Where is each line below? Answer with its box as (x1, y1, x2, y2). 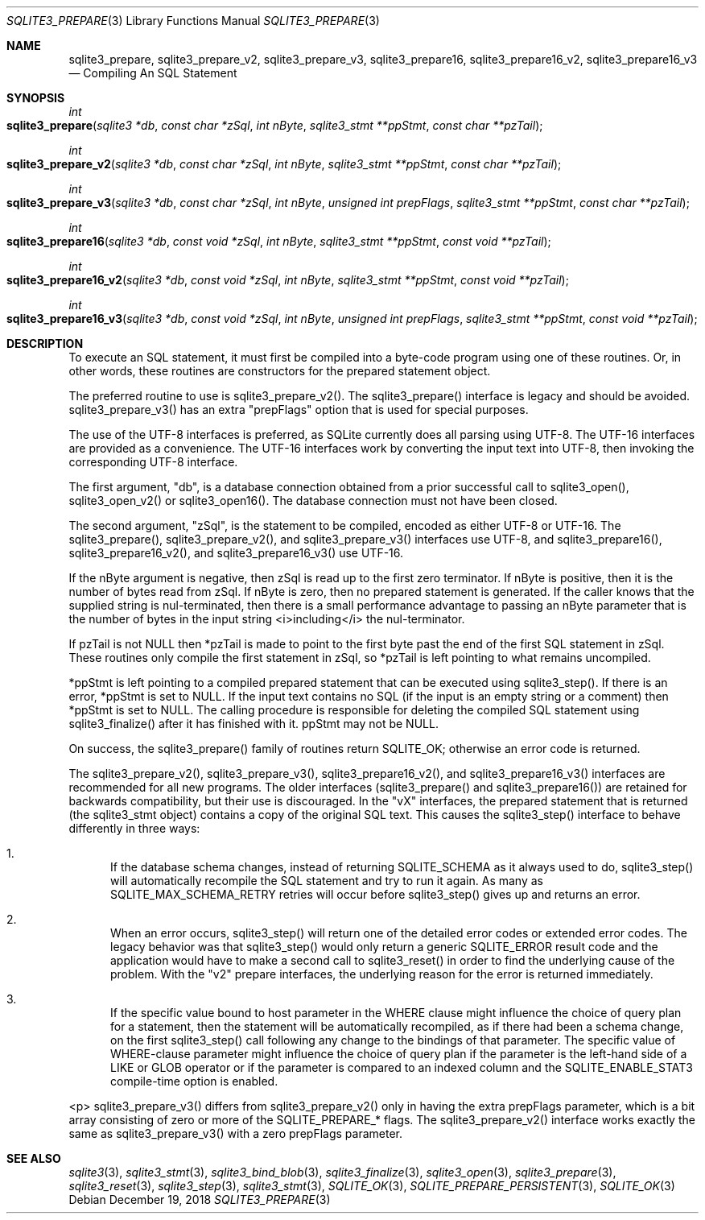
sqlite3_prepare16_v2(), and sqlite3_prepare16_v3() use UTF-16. (68, 546, 404, 560)
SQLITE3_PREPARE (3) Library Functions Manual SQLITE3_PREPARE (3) (6, 14, 380, 27)
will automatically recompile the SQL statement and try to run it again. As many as (110, 874, 543, 887)
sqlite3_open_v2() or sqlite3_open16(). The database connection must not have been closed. (68, 494, 558, 507)
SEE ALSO (6, 1152, 61, 1165)
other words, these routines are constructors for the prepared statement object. (68, 364, 491, 378)
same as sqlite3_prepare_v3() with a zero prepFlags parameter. (68, 1127, 402, 1140)
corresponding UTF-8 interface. (68, 455, 238, 469)
